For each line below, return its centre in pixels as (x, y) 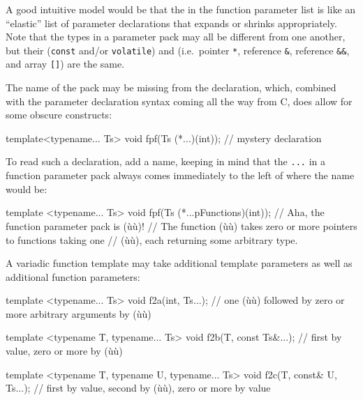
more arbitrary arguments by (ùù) (79, 313)
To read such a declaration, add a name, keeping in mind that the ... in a (165, 161)
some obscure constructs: (59, 115)
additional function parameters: (73, 276)
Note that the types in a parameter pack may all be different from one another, (176, 37)
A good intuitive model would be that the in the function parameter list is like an (181, 9)
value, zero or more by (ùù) (64, 351)
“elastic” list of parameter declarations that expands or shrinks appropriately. (171, 23)
